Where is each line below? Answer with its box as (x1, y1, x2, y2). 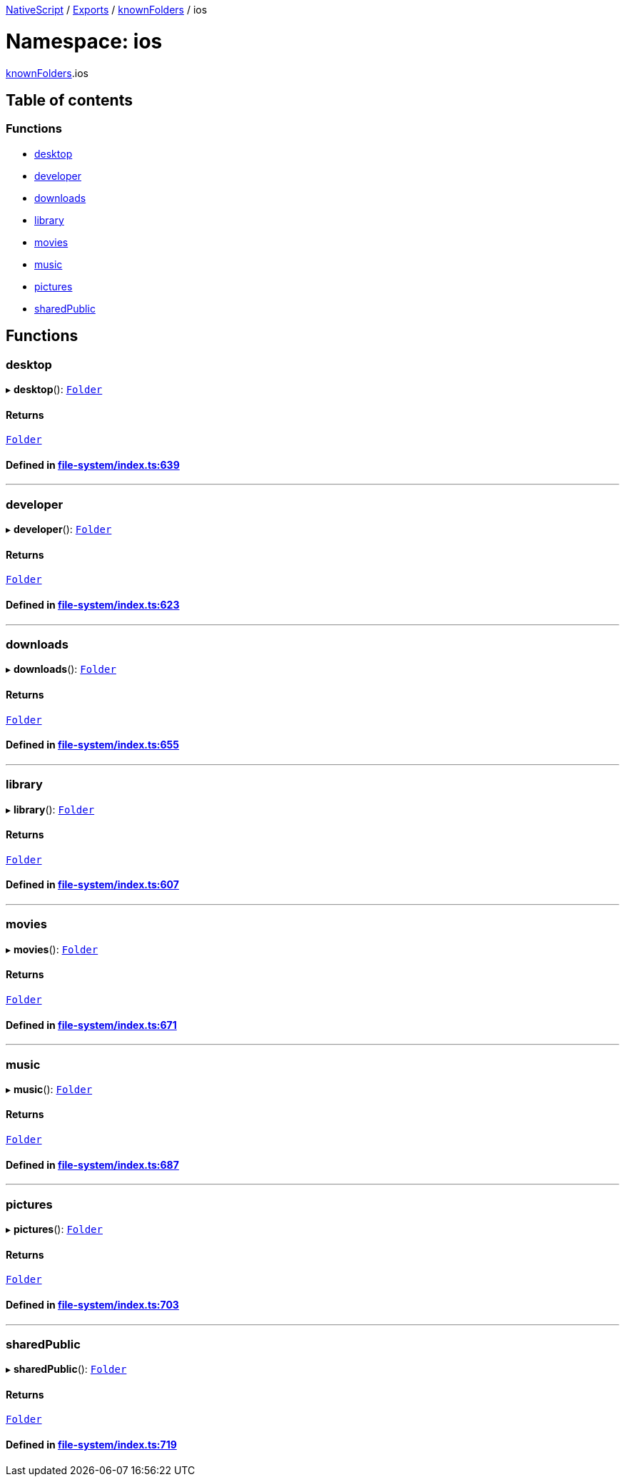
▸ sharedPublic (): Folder (6, 1363, 127, 1376)
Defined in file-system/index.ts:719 (6, 1438, 177, 1451)
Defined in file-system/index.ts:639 (6, 458, 180, 471)
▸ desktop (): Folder (6, 382, 103, 395)
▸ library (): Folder (6, 803, 95, 816)
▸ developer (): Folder (6, 523, 112, 536)
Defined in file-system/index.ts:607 (6, 878, 179, 891)
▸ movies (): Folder (6, 943, 98, 955)
